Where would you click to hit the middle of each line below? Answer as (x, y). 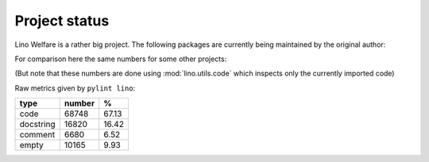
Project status (62, 21)
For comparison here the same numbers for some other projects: (121, 59)
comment (37, 135)
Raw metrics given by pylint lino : (75, 88)
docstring (37, 125)
